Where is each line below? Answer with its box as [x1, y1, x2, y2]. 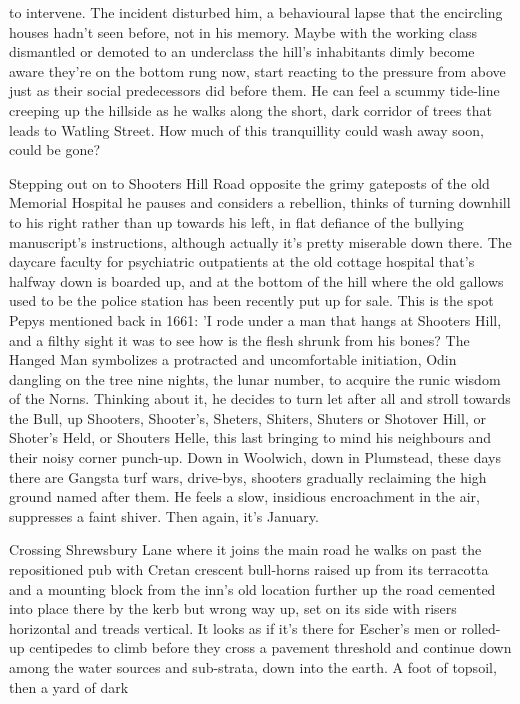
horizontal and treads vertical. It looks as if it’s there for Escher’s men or [9, 617, 457, 638]
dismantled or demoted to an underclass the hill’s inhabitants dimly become [9, 41, 475, 62]
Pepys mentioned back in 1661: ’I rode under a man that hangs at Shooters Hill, [9, 309, 502, 330]
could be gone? [9, 139, 100, 160]
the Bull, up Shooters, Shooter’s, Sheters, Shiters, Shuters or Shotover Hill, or [9, 407, 486, 428]
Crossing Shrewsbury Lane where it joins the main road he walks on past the [9, 539, 482, 560]
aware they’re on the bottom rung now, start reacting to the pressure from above [9, 60, 506, 81]
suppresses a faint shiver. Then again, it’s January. [9, 505, 319, 526]
